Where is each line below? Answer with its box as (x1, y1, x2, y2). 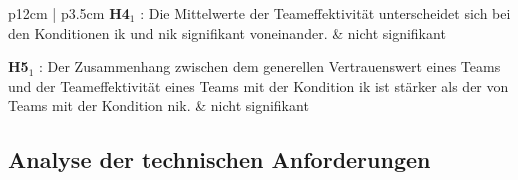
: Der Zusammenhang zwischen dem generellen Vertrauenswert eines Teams (39, 56, 501, 77)
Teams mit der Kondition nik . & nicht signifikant (8, 95, 309, 116)
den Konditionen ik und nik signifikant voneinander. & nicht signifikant (8, 22, 446, 43)
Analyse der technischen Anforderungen (8, 144, 431, 175)
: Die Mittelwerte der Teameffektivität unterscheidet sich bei (140, 3, 511, 23)
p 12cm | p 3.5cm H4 (8, 3, 130, 23)
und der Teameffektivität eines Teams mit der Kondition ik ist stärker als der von (8, 75, 509, 96)
